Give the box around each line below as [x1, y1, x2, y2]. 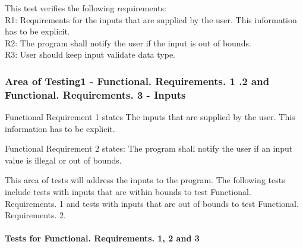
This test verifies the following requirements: [5, 2, 166, 14]
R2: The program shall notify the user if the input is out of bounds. [5, 36, 251, 49]
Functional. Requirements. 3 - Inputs [5, 87, 186, 102]
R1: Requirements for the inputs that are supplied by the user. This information [5, 13, 297, 26]
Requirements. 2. [5, 209, 66, 221]
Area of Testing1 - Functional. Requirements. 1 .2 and [5, 73, 270, 88]
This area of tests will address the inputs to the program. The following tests [5, 174, 285, 186]
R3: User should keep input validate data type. [5, 48, 176, 61]
